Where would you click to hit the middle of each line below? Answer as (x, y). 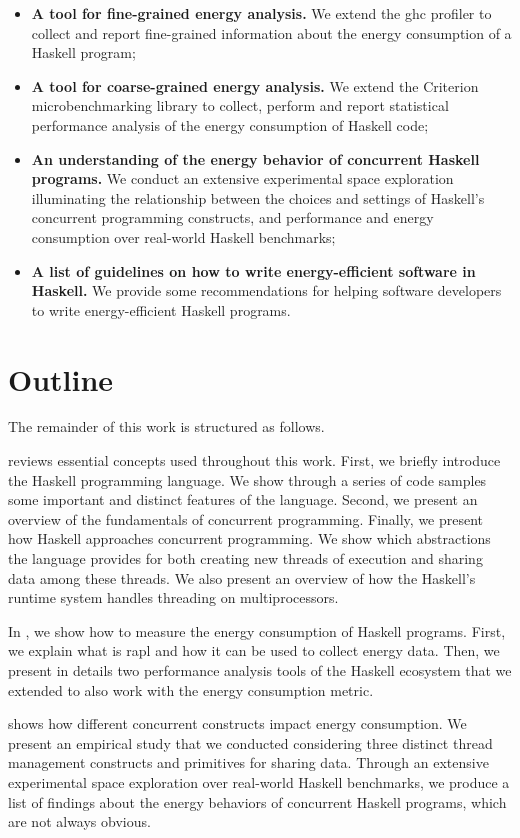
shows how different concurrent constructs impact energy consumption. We (237, 723)
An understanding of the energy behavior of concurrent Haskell (255, 158)
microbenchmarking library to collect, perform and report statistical (240, 105)
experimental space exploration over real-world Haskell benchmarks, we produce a (259, 781)
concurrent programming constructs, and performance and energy (232, 217)
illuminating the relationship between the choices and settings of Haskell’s (258, 197)
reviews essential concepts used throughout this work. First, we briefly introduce (254, 460)
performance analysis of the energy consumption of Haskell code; (230, 124)
